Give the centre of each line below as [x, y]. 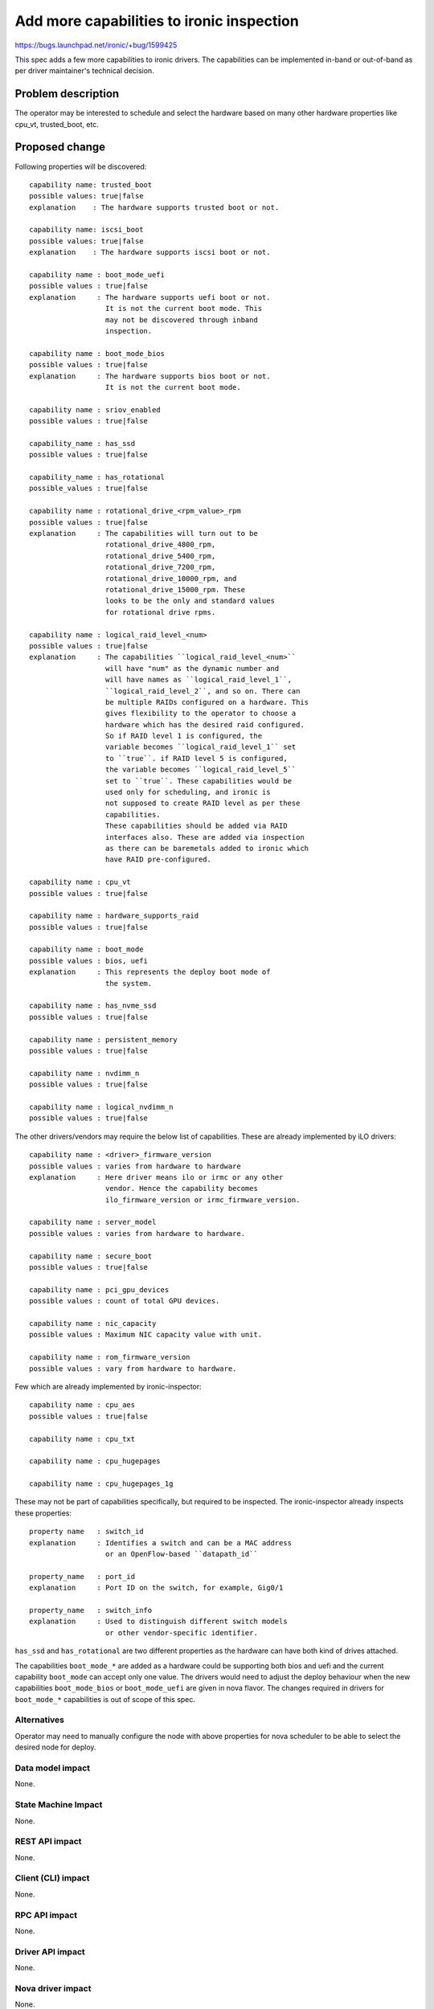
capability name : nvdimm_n [84, 1073]
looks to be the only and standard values [190, 601]
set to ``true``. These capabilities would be [199, 781]
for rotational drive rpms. [160, 612]
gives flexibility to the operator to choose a [201, 714]
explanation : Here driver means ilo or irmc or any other [156, 1177]
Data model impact [53, 1768]
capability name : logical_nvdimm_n [101, 1107]
